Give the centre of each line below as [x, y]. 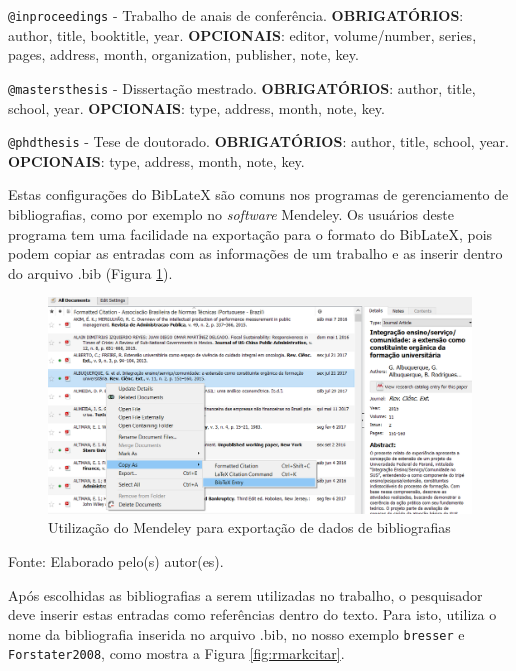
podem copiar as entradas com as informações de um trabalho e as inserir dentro [255, 253]
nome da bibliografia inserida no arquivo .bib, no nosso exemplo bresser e [236, 633]
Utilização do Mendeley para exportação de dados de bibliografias [249, 527]
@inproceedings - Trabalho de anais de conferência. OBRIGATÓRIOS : [236, 15]
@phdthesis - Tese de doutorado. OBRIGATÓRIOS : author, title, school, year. [259, 141]
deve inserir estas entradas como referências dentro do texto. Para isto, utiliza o [252, 614]
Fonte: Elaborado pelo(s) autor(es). [116, 561]
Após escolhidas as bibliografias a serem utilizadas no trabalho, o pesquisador [245, 594]
